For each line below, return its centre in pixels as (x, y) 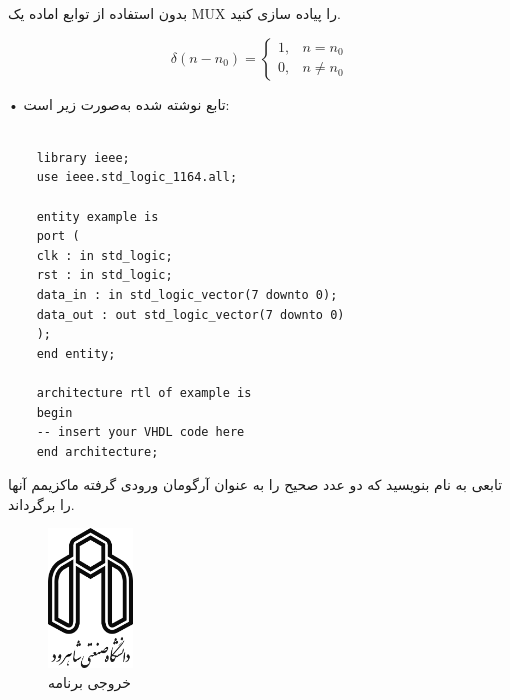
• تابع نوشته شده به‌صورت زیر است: (119, 103)
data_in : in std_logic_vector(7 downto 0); (187, 294)
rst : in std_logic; (104, 275)
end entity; (76, 353)
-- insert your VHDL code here (140, 432)
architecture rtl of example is (144, 392)
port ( (58, 236)
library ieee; (83, 157)
